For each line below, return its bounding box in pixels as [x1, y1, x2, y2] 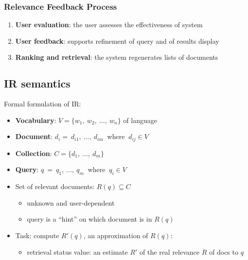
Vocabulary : [15, 115, 56, 125]
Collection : [15, 148, 52, 158]
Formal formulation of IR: [4, 99, 81, 109]
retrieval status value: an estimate [27, 246, 128, 257]
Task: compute [15, 230, 59, 241]
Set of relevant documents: [15, 181, 95, 191]
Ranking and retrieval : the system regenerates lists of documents [15, 52, 218, 62]
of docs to [209, 246, 238, 257]
